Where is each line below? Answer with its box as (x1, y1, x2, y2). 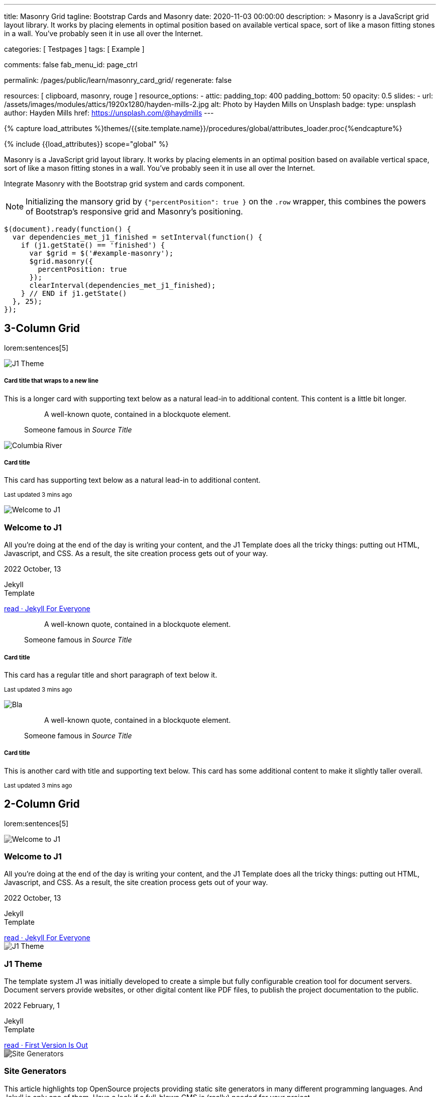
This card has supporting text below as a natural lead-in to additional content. (4, 476, 261, 485)
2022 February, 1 (4, 1001, 60, 1010)
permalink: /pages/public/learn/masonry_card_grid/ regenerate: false (4, 76, 232, 84)
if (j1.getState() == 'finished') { (21, 241, 165, 249)
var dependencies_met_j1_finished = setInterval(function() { (12, 233, 263, 241)
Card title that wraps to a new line (4, 377, 98, 385)
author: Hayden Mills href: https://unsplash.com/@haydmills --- (4, 108, 214, 117)
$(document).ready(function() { (4, 225, 131, 233)
